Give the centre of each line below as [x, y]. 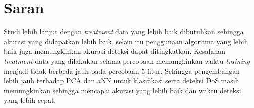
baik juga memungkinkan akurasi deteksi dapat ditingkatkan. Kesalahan [115, 51]
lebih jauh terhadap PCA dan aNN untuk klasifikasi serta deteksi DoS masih [122, 80]
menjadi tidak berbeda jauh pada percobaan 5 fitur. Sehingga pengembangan [122, 70]
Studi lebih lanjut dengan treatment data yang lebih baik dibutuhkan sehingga [124, 32]
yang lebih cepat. [30, 100]
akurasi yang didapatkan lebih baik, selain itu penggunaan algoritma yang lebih [126, 41]
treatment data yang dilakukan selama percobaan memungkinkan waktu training [127, 60]
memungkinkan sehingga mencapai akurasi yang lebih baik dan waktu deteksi [123, 90]
